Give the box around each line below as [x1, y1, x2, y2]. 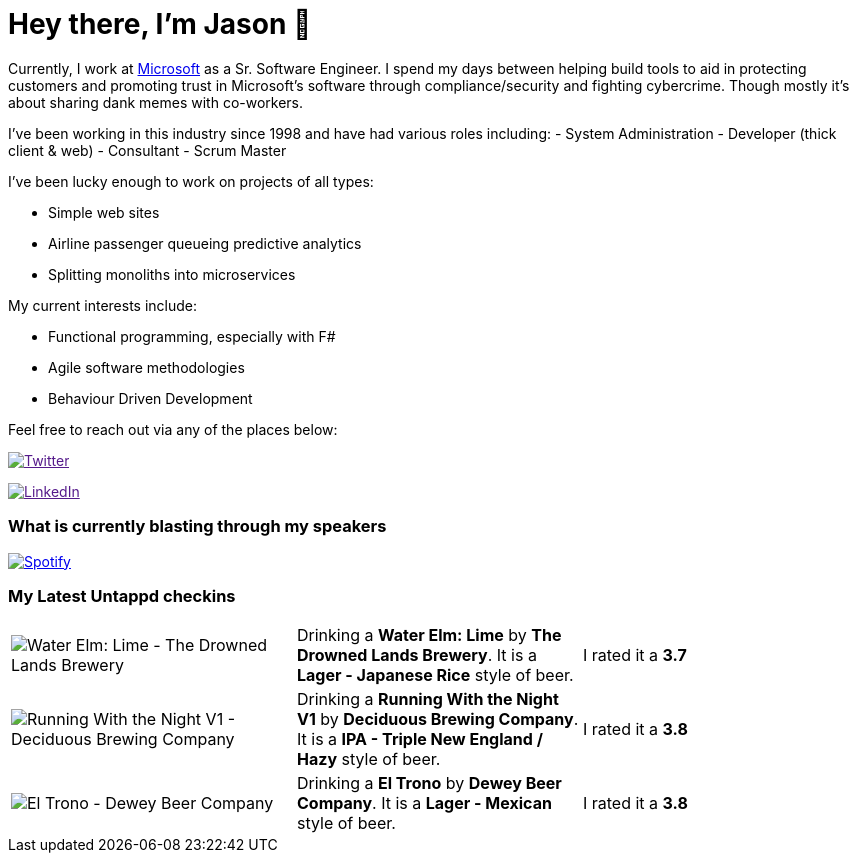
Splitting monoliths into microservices [48, 265, 296, 283]
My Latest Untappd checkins [8, 585, 236, 606]
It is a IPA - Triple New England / [296, 729, 543, 750]
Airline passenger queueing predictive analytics [48, 234, 362, 252]
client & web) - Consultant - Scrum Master [8, 141, 287, 159]
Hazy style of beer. [296, 749, 441, 770]
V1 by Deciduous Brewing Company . [296, 709, 579, 730]
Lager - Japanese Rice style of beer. [296, 665, 574, 686]
